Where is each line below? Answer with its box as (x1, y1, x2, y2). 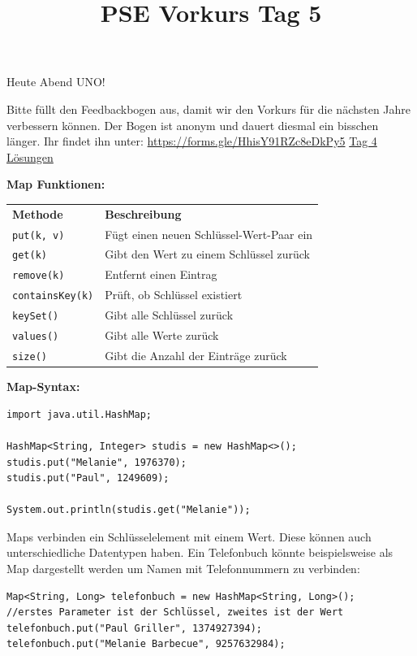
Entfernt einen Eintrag (105, 266, 217, 283)
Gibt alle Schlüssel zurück (105, 306, 234, 324)
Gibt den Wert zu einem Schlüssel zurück (105, 245, 310, 263)
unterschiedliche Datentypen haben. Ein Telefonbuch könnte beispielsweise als (6, 544, 393, 561)
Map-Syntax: (6, 378, 80, 395)
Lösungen (6, 148, 54, 165)
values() (12, 331, 59, 343)
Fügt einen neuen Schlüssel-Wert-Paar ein (105, 225, 313, 242)
